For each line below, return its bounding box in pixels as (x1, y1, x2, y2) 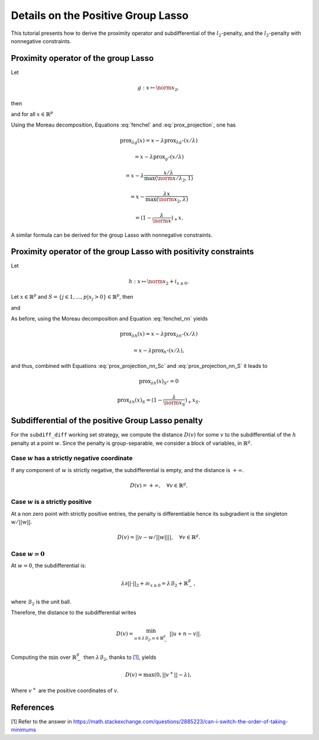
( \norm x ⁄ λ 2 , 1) (154, 175, 193, 183)
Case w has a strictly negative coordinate (11, 454, 133, 463)
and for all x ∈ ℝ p (11, 110, 53, 118)
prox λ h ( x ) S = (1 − (117, 397, 162, 405)
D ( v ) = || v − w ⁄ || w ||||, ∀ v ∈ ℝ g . (117, 533, 201, 541)
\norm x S (163, 399, 185, 408)
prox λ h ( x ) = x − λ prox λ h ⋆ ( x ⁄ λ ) (119, 331, 198, 338)
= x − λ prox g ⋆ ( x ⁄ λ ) (134, 154, 184, 161)
